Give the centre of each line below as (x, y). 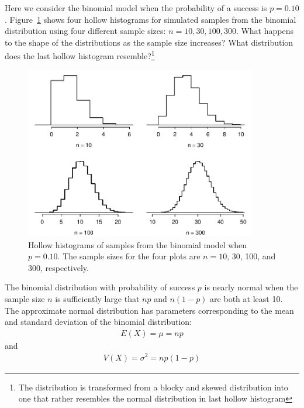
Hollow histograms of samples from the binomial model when (138, 244)
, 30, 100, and (251, 256)
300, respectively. (58, 267)
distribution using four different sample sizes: (85, 31)
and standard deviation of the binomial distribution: (98, 322)
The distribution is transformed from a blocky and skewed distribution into (153, 387)
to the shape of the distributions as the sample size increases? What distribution (149, 42)
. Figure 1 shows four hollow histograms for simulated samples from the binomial (151, 19)
